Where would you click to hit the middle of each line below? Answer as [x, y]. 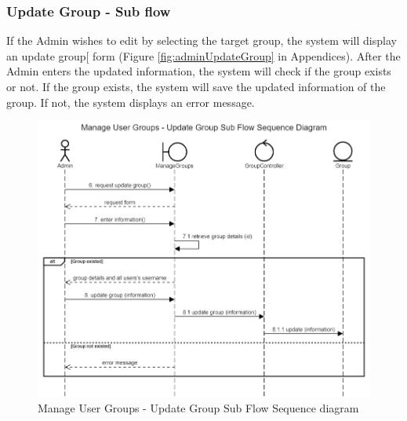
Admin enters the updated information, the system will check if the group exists [199, 71]
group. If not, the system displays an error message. [131, 102]
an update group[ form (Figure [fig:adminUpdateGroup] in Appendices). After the [203, 55]
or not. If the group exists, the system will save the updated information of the [196, 86]
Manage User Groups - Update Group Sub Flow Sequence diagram [198, 408]
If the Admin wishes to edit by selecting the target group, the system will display [202, 40]
